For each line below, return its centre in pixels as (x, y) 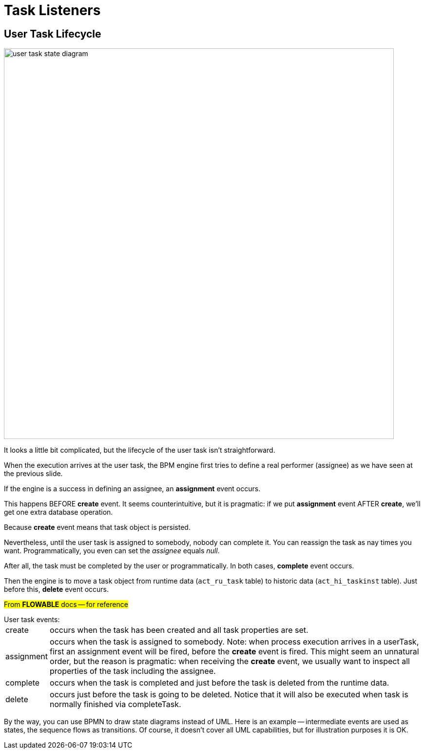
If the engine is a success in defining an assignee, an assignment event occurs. (132, 489)
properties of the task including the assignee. (133, 671)
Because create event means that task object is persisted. (97, 527)
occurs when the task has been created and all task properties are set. (179, 630)
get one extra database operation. (58, 512)
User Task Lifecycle (53, 34)
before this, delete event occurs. (57, 589)
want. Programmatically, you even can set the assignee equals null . (112, 551)
